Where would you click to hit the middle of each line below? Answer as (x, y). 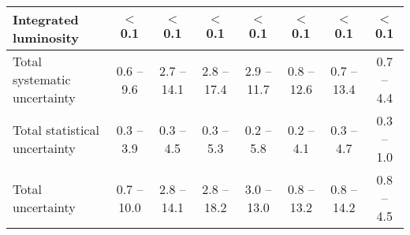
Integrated (46, 19)
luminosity (46, 37)
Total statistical (56, 129)
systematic (42, 79)
